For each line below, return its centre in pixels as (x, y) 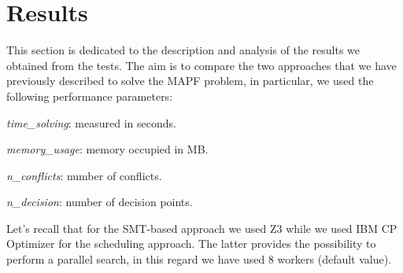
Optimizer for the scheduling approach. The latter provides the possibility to (191, 243)
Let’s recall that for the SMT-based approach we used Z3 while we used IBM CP (202, 228)
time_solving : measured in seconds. (91, 122)
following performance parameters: (90, 96)
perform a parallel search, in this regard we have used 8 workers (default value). (199, 259)
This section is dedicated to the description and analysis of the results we (183, 50)
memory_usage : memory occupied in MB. (107, 149)
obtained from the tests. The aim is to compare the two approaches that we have (201, 65)
